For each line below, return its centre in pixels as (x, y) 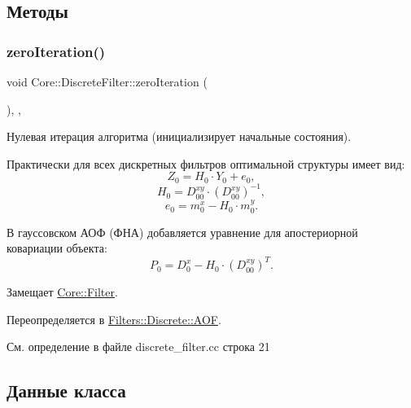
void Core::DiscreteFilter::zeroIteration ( (107, 81)
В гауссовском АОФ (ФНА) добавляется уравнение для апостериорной (182, 232)
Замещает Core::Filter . (62, 292)
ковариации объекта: (57, 248)
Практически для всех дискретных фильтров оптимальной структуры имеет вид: (206, 163)
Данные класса (66, 390)
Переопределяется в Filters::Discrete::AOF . (114, 319)
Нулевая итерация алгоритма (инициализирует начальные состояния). (179, 136)
